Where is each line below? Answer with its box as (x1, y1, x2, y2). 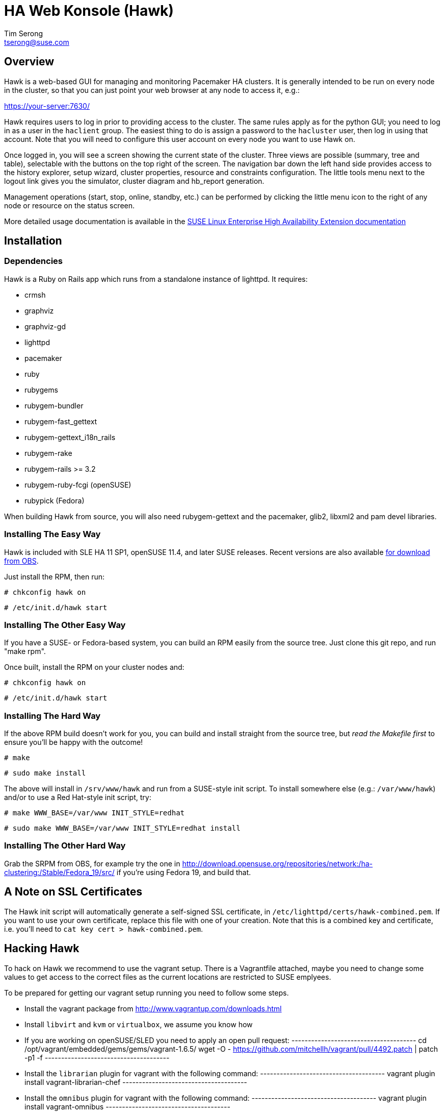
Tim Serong (4, 29, 43, 38)
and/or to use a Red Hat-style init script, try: (4, 793, 151, 802)
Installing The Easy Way (4, 529, 101, 540)
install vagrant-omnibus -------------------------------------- (24, 1102, 230, 1111)
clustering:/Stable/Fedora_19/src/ (4, 867, 115, 877)
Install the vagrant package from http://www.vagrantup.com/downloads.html (24, 1004, 282, 1013)
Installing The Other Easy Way (4, 619, 126, 630)
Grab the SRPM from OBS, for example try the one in (4, 859, 180, 868)
